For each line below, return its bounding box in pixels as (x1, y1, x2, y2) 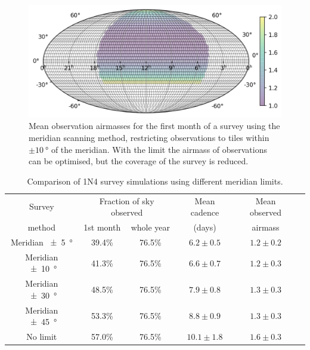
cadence (190, 206, 219, 219)
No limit (26, 330, 57, 343)
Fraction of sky (99, 194, 154, 207)
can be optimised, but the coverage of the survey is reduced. (29, 155, 249, 167)
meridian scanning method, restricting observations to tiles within (29, 131, 269, 143)
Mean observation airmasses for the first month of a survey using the (29, 119, 280, 132)
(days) (193, 221, 216, 234)
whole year (131, 221, 170, 234)
